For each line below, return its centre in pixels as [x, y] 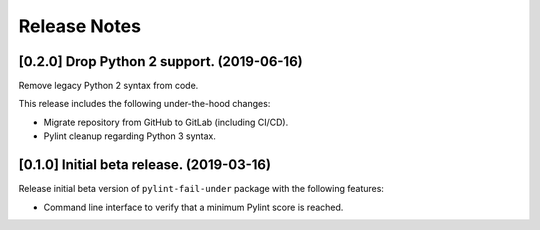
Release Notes [80, 26]
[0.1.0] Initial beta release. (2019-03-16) [145, 165]
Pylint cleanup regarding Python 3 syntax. [130, 136]
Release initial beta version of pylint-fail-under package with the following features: [201, 189]
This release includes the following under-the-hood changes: [144, 104]
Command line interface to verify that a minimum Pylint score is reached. [193, 207]
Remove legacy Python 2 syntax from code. [108, 86]
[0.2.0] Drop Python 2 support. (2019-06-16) [161, 61]
